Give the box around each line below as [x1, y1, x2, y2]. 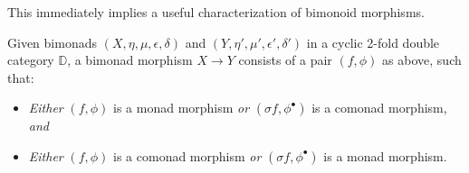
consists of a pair [238, 50, 332, 69]
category [7, 50, 54, 69]
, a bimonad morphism [67, 50, 193, 69]
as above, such [382, 50, 462, 69]
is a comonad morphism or [113, 146, 262, 165]
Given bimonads [7, 32, 97, 51]
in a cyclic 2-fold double [306, 32, 440, 51]
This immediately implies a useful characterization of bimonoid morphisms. [7, 3, 425, 21]
